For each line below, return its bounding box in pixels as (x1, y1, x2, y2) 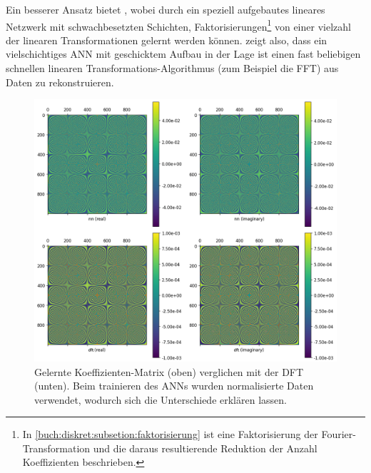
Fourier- (321, 427, 356, 442)
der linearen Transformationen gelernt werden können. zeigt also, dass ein (6, 32, 327, 47)
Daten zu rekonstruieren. (6, 74, 114, 89)
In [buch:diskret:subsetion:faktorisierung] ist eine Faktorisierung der (22, 427, 318, 442)
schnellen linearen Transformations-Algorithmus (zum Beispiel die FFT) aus (6, 61, 339, 76)
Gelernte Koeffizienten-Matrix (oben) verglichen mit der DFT (34, 364, 304, 379)
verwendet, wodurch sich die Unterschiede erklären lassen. (34, 392, 287, 407)
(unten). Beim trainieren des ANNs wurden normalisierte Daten (34, 378, 314, 393)
